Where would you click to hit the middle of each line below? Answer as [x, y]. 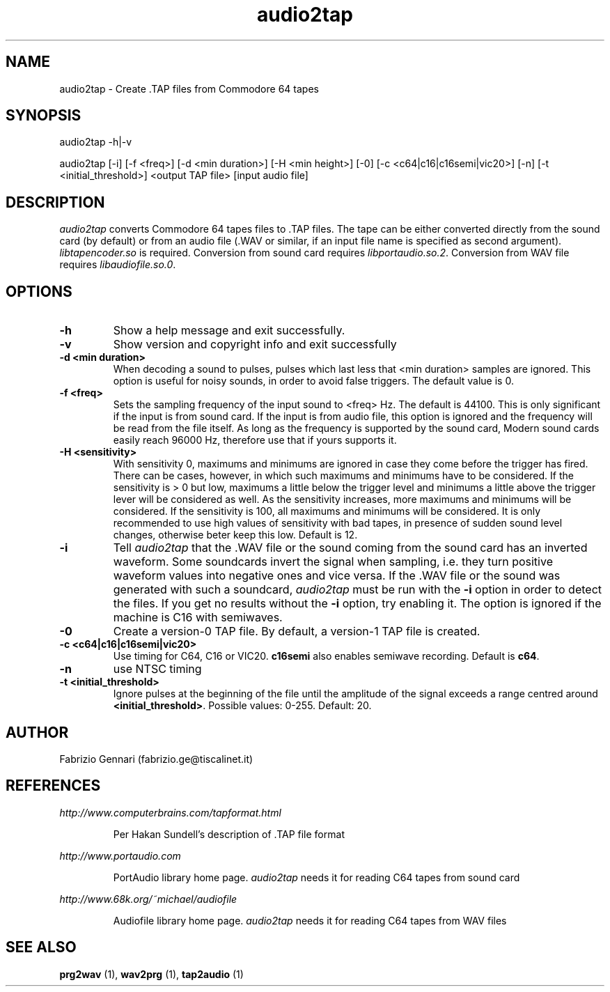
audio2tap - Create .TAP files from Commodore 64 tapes [189, 88]
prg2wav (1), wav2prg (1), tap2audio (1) [151, 974]
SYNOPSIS [44, 116]
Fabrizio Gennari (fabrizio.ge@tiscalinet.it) [156, 759]
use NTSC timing [157, 669]
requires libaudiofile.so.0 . [118, 265]
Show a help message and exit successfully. [229, 331]
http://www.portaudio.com [120, 855]
